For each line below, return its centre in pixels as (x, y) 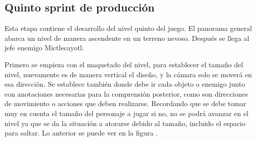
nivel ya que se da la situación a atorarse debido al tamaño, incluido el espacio (125, 123)
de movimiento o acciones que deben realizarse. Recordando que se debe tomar (125, 103)
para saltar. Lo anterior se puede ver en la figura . (81, 133)
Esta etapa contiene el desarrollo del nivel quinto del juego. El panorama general (128, 28)
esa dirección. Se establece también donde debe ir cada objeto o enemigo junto (125, 84)
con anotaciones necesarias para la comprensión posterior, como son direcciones (126, 93)
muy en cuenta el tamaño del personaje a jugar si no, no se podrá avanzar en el (126, 113)
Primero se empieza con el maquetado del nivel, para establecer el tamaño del (124, 64)
